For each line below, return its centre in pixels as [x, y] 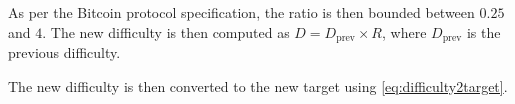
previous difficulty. [64, 52]
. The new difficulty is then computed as [166, 31]
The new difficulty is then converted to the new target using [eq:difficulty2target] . [258, 85]
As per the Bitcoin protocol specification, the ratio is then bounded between [241, 12]
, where [404, 31]
